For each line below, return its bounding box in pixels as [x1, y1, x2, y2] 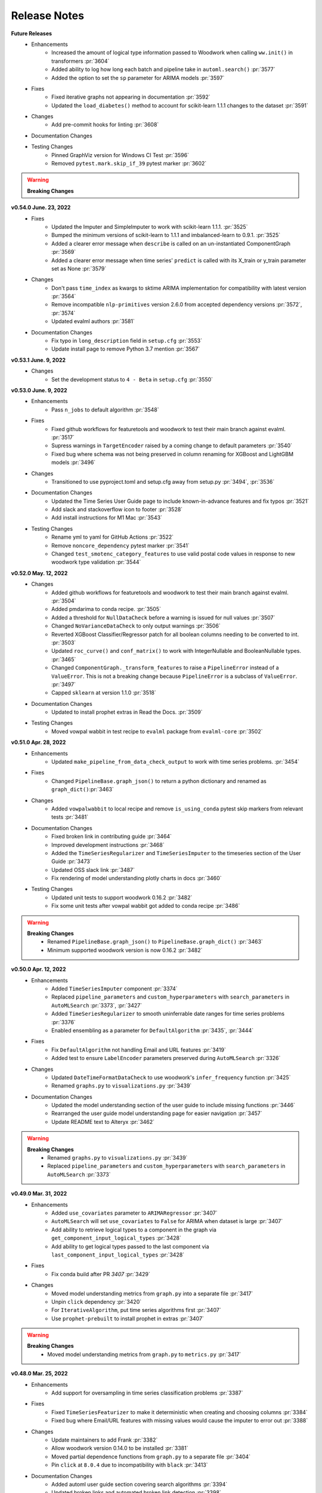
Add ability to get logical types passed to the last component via [51, 1243, 209, 1250]
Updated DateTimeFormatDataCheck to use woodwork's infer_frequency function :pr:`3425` [51, 1074, 291, 1081]
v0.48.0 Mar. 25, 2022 [11, 1370, 68, 1377]
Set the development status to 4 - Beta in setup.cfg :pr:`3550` [51, 376, 213, 383]
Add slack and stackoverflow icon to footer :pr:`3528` [51, 506, 183, 513]
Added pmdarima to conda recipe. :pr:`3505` [51, 606, 161, 613]
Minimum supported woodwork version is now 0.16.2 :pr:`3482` [47, 947, 203, 954]
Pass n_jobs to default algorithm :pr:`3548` [51, 406, 159, 413]
